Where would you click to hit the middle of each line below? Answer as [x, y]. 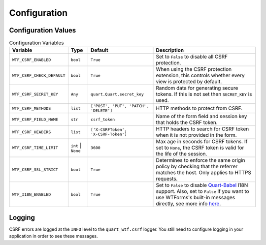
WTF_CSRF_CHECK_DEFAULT [39, 76]
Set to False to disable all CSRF [192, 57]
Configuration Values [43, 30]
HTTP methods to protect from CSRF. [199, 108]
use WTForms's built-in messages [196, 198]
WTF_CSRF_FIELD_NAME [35, 119]
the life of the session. [182, 154]
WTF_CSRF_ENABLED [32, 60]
